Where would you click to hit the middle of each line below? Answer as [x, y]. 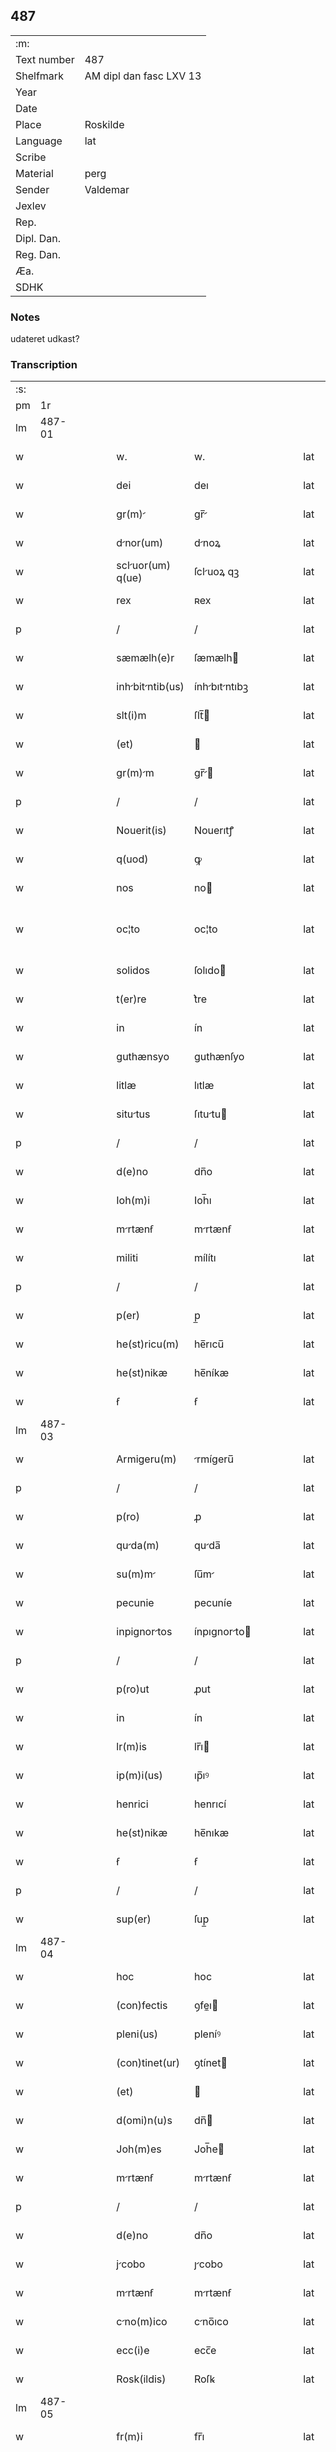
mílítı [205, 1258]
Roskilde [104, 124]
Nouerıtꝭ [214, 831]
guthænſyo [219, 1057]
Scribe [31, 157]
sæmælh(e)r [145, 658]
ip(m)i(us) [139, 1776]
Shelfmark [39, 76]
